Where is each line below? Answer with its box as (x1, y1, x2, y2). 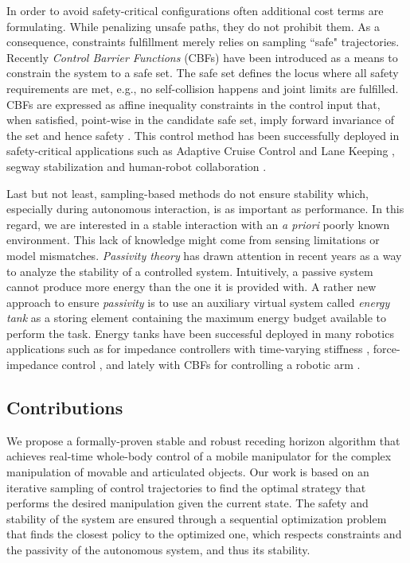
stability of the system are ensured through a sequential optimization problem (6, 510, 387, 526)
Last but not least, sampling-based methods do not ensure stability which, (6, 184, 369, 201)
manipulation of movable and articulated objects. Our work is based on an (6, 464, 369, 480)
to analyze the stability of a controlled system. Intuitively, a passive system (6, 262, 373, 279)
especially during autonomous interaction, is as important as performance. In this (6, 200, 404, 217)
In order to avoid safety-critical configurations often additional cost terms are (6, 2, 384, 18)
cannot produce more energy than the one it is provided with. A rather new (6, 278, 377, 295)
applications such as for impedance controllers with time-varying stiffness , (6, 340, 370, 357)
